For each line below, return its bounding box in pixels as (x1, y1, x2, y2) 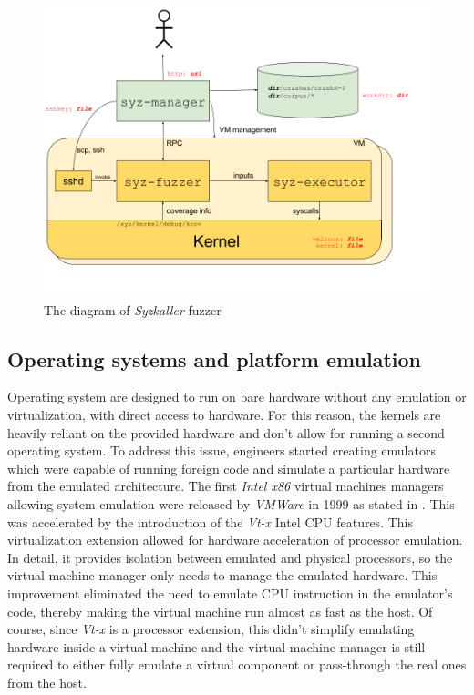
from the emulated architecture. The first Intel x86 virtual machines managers (7, 476, 444, 496)
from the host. (7, 672, 87, 691)
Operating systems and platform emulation (7, 344, 421, 373)
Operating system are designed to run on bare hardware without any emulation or (7, 387, 467, 406)
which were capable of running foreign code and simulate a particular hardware (7, 458, 450, 477)
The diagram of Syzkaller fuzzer (44, 300, 222, 319)
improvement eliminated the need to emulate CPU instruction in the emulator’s (7, 583, 453, 602)
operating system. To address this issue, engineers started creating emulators (7, 441, 436, 460)
